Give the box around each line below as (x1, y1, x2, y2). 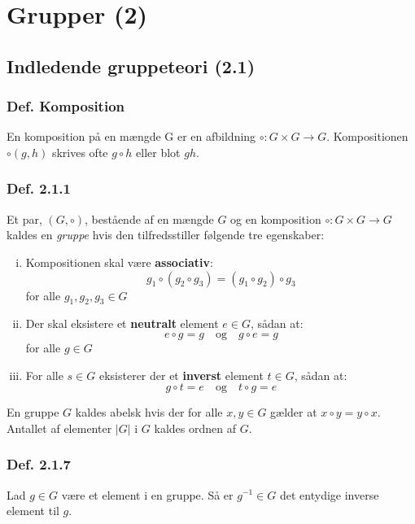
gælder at (270, 404, 317, 421)
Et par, (7, 210, 42, 227)
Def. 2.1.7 (7, 454, 71, 474)
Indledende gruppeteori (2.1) (7, 53, 256, 78)
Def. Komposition (7, 96, 124, 116)
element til (7, 502, 59, 519)
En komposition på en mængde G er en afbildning (7, 128, 256, 145)
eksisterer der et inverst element (98, 366, 264, 383)
